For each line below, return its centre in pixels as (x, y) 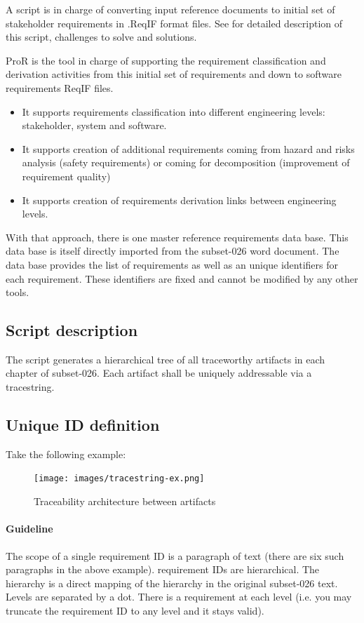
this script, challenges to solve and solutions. (101, 37)
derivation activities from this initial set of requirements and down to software (174, 74)
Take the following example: (66, 454)
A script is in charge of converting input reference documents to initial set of (170, 9)
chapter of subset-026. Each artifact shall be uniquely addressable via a (159, 373)
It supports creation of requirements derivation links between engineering (179, 200)
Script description (72, 330)
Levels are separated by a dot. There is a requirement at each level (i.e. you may (179, 597)
